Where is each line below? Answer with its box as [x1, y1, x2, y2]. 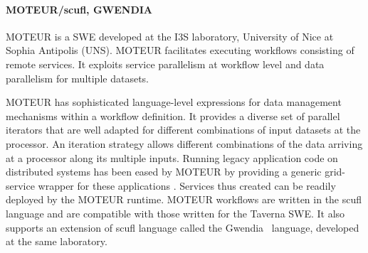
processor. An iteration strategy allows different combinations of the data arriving [6, 136, 363, 151]
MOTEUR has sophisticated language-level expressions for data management [6, 95, 342, 109]
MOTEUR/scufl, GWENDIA [6, 1, 153, 16]
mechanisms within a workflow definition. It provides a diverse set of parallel [6, 108, 340, 123]
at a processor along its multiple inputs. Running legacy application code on [6, 150, 338, 165]
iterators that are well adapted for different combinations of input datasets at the [6, 122, 361, 137]
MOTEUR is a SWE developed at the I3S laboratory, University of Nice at [6, 28, 334, 43]
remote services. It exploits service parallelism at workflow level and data [6, 56, 325, 71]
